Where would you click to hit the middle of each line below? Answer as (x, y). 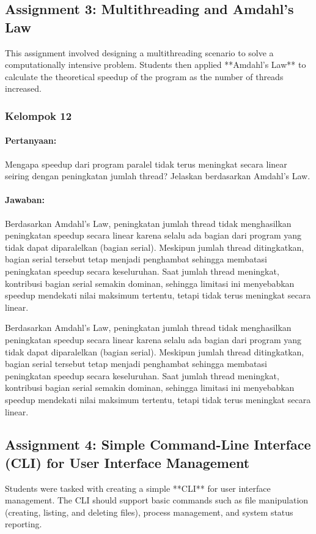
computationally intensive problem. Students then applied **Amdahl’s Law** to (156, 65)
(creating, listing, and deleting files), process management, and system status (149, 512)
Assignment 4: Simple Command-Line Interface (158, 444)
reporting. (24, 524)
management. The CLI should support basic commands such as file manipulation (157, 500)
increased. (24, 88)
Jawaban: (25, 200)
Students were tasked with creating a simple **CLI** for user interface (138, 488)
